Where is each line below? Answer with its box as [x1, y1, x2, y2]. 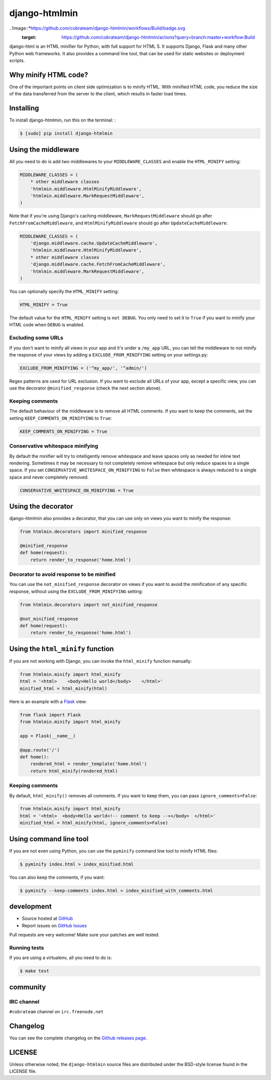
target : [22, 34, 37, 40]
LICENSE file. [9, 1068, 37, 1074]
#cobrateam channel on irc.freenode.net [9, 1008, 104, 1014]
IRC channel [9, 998, 40, 1005]
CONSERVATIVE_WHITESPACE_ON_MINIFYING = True [20, 488, 134, 493]
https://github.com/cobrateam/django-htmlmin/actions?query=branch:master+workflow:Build [61, 34, 255, 40]
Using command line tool [9, 834, 89, 843]
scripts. [9, 58, 25, 64]
